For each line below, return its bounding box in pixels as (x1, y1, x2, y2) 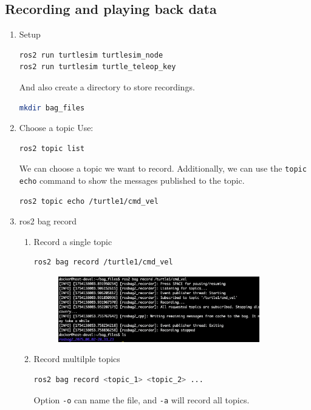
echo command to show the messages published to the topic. (19, 174, 245, 187)
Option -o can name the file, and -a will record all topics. (33, 393, 250, 406)
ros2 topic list (19, 144, 85, 153)
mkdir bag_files (19, 103, 85, 112)
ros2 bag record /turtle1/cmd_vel (33, 258, 173, 267)
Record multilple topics (33, 352, 120, 365)
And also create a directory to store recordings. (19, 80, 195, 93)
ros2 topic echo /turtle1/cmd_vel (19, 197, 159, 206)
